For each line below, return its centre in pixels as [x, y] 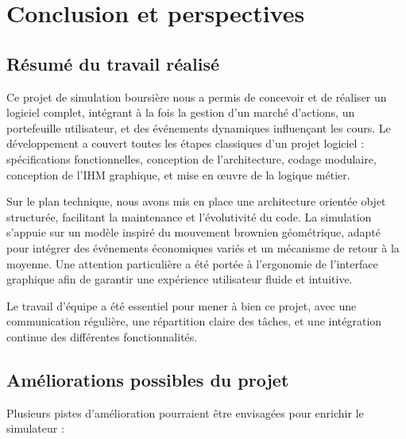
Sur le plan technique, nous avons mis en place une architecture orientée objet [196, 201]
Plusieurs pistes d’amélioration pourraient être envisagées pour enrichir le [185, 412]
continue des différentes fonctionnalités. [102, 336]
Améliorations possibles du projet [148, 379]
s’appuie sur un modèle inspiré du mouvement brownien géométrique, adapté [193, 232]
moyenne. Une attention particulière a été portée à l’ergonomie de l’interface [192, 263]
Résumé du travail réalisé [113, 63]
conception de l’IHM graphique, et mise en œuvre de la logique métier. [178, 174]
